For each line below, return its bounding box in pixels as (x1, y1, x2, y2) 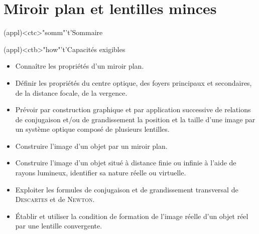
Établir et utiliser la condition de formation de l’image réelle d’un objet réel (15, 210, 248, 221)
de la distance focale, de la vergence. (15, 87, 127, 98)
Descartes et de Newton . (15, 194, 95, 204)
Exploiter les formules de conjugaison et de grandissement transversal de (15, 184, 238, 194)
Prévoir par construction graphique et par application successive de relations (15, 104, 251, 115)
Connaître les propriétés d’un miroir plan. (15, 61, 144, 71)
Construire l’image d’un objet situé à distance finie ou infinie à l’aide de (15, 157, 236, 168)
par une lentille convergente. (15, 220, 102, 231)
